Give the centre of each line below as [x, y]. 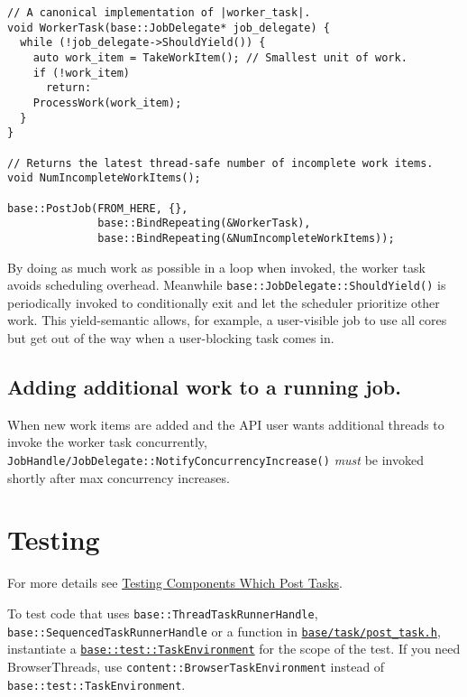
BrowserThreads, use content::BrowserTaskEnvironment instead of [196, 666]
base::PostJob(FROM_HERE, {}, [98, 208]
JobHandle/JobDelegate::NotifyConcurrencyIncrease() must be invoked [215, 459]
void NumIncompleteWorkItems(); [104, 178]
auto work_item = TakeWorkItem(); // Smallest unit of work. [220, 57]
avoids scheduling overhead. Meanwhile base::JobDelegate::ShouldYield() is [227, 285]
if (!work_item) [82, 73]
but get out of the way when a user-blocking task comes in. [171, 337]
